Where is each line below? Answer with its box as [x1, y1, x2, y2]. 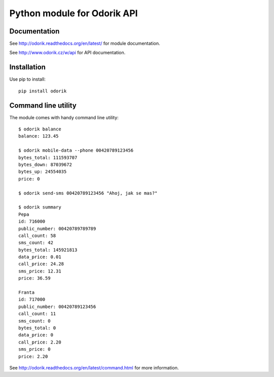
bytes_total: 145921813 [18, 247, 78, 253]
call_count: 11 [18, 311, 56, 317]
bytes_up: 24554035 [18, 169, 67, 175]
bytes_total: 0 [18, 325, 56, 331]
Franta [18, 290, 35, 295]
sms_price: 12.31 [18, 268, 61, 274]
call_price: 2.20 [18, 339, 61, 345]
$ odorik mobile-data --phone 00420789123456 [18, 148, 134, 153]
